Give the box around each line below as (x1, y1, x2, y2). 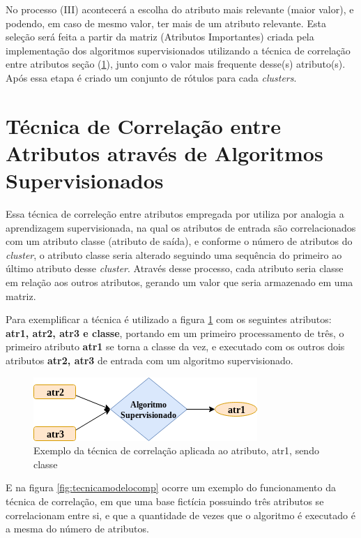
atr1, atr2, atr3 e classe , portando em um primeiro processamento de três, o (6, 325, 344, 340)
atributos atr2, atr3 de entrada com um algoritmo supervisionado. (6, 353, 293, 367)
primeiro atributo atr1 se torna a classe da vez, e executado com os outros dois (6, 339, 345, 354)
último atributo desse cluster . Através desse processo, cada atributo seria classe (6, 261, 344, 276)
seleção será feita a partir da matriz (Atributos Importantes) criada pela (6, 29, 314, 44)
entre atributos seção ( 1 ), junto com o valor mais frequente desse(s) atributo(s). (6, 57, 346, 71)
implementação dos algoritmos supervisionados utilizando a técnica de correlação (6, 43, 351, 57)
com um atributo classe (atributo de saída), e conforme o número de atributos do (6, 234, 353, 248)
